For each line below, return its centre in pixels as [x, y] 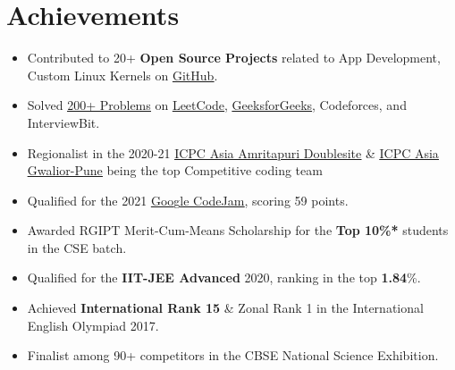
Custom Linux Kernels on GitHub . [122, 75]
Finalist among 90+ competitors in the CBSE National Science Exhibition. [233, 355]
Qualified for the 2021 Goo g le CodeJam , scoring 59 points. [188, 200]
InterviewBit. [63, 122]
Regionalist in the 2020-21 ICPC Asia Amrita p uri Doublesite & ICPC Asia [233, 152]
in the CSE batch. [77, 247]
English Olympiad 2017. [93, 325]
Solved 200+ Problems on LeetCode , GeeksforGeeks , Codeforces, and [217, 105]
